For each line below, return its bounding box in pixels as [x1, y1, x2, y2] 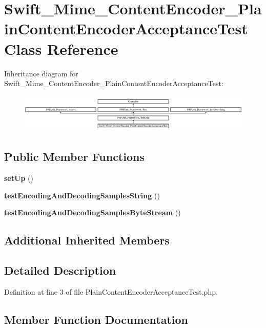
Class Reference [4, 38, 118, 59]
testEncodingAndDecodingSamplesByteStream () [4, 207, 181, 218]
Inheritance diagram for [4, 68, 78, 78]
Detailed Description [4, 262, 116, 278]
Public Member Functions [4, 149, 145, 165]
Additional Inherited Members [4, 232, 170, 248]
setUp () [4, 173, 33, 183]
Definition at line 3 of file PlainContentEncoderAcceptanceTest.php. [4, 286, 218, 297]
